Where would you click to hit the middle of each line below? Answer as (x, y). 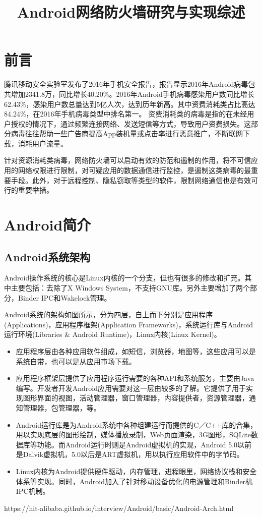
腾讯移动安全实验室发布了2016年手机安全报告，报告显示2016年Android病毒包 (130, 84)
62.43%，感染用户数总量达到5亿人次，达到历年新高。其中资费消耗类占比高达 (130, 104)
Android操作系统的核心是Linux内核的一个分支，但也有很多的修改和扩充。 (124, 278)
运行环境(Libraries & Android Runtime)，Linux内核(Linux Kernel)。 (113, 334)
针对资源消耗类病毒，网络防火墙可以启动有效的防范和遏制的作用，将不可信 (127, 160)
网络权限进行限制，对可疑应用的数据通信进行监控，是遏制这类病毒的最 (134, 170)
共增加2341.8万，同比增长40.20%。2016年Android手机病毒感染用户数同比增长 (129, 94)
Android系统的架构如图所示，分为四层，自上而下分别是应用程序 (109, 314)
